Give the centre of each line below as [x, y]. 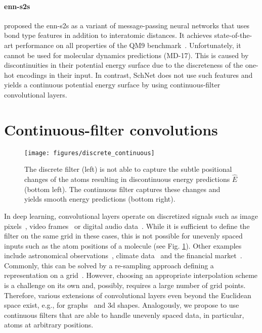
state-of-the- [233, 35]
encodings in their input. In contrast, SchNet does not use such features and [135, 75]
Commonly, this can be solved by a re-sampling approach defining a [109, 265]
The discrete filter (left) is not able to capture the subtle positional [128, 169]
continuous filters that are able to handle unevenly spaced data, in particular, [124, 315]
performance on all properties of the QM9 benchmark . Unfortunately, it [128, 45]
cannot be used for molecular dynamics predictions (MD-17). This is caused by [126, 55]
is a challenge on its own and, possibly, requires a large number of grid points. [125, 285]
